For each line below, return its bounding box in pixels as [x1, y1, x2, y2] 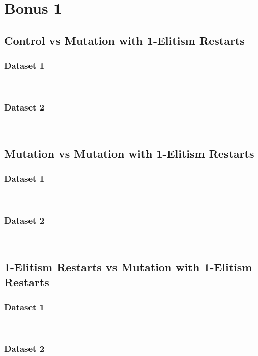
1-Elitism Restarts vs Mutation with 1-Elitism [4, 259, 252, 275]
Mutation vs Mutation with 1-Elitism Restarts [4, 146, 254, 161]
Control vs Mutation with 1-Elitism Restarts [4, 32, 245, 48]
